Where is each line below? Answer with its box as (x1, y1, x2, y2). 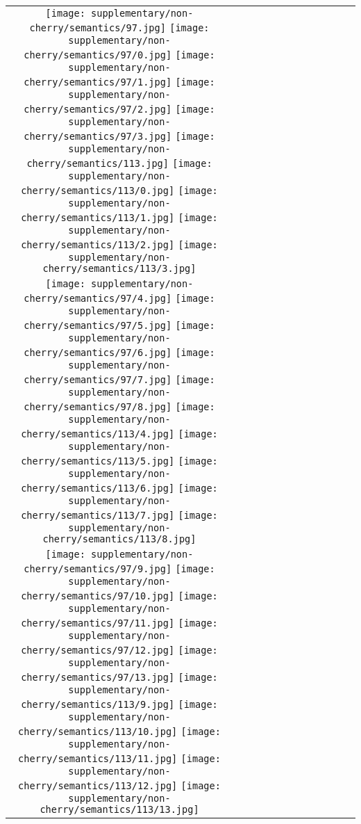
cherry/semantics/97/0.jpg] (24, 49, 172, 60)
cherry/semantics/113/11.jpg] (18, 753, 178, 764)
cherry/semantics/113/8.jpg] (42, 533, 196, 544)
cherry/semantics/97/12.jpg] (21, 645, 175, 656)
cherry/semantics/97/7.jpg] (24, 374, 172, 385)
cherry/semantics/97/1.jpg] (24, 76, 172, 88)
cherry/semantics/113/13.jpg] (40, 804, 199, 815)
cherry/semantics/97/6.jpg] (24, 347, 172, 358)
